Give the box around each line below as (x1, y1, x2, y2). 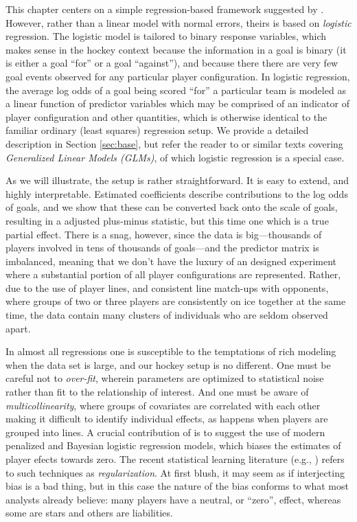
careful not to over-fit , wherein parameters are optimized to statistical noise (5, 371, 324, 385)
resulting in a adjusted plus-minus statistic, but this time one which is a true (5, 213, 329, 227)
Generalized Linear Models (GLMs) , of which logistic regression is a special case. (5, 150, 345, 164)
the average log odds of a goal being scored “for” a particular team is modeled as (5, 82, 346, 97)
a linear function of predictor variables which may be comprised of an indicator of (5, 96, 349, 111)
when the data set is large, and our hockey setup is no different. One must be (5, 357, 331, 372)
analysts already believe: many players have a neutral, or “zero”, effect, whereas (5, 492, 341, 506)
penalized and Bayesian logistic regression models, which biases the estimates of (5, 438, 341, 453)
